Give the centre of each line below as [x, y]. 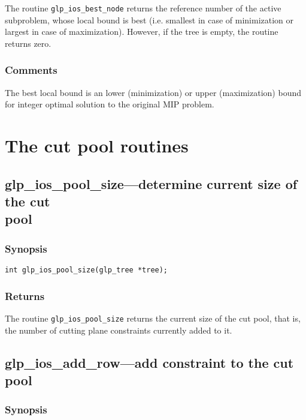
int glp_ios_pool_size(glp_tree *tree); [87, 270]
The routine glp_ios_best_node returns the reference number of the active [143, 8]
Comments [31, 70]
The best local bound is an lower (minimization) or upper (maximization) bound [153, 92]
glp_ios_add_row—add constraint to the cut [149, 362]
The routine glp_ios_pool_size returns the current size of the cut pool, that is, [153, 318]
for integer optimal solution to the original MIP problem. [110, 104]
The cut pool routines [97, 145]
